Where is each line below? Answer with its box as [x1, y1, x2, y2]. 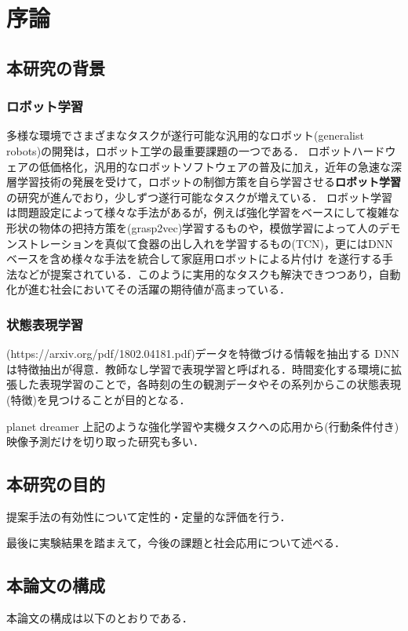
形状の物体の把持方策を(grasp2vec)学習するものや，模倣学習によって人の [6, 219, 379, 235]
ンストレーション [6, 235, 94, 251]
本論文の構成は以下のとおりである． [6, 610, 193, 626]
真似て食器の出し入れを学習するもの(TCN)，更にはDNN [104, 235, 393, 251]
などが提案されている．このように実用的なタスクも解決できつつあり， [16, 265, 379, 282]
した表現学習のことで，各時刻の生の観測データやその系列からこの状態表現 [16, 376, 402, 392]
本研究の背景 [6, 55, 105, 79]
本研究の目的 [6, 472, 105, 496]
